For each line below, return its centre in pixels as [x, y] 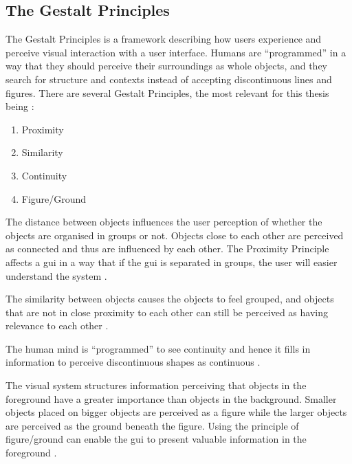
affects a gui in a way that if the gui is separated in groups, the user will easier [172, 262]
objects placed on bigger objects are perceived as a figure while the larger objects [176, 412]
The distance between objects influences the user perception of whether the [164, 222]
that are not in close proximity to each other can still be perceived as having [167, 312]
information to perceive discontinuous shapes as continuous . [133, 362]
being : [20, 106]
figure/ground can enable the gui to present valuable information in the [156, 439]
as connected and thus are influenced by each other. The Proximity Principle [167, 248]
